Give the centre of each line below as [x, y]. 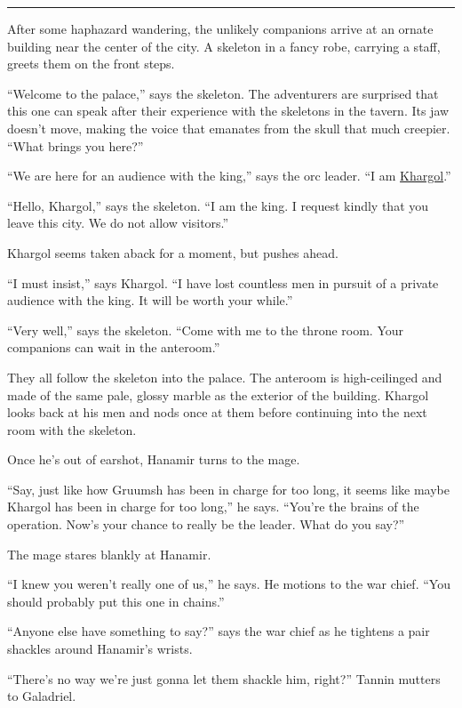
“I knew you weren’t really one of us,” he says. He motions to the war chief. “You [229, 584]
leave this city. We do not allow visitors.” [118, 223]
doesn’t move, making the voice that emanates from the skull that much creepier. [229, 128]
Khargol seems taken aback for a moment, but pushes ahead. [173, 252]
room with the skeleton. [72, 429]
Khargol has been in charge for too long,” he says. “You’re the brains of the [213, 507]
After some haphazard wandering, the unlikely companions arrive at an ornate [220, 28]
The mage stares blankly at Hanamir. [109, 554]
